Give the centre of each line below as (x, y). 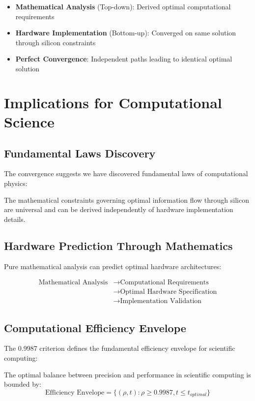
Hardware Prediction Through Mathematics (118, 245)
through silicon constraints (56, 42)
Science (29, 121)
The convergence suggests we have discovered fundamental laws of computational (126, 173)
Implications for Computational (113, 102)
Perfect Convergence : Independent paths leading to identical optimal (124, 59)
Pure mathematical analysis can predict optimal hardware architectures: (113, 266)
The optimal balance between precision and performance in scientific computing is (127, 374)
